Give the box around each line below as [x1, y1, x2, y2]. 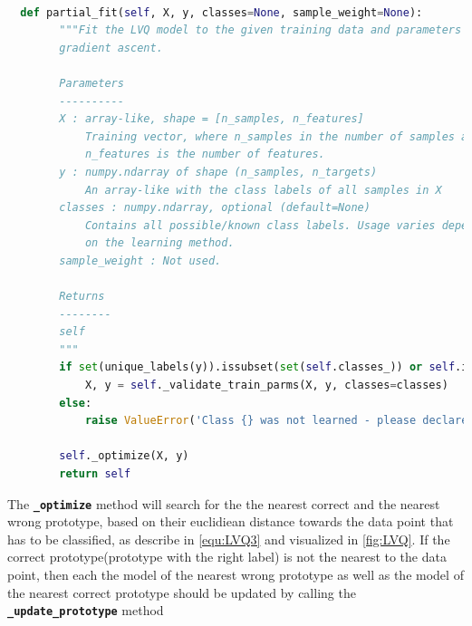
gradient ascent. [59, 41, 163, 54]
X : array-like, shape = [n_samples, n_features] [59, 112, 364, 126]
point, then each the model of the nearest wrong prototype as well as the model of [7, 565, 464, 584]
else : [59, 396, 92, 409]
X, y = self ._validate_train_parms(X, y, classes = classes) [84, 379, 448, 392]
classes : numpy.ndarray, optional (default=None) [59, 201, 371, 215]
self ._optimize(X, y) [59, 449, 189, 463]
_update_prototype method [7, 601, 164, 620]
